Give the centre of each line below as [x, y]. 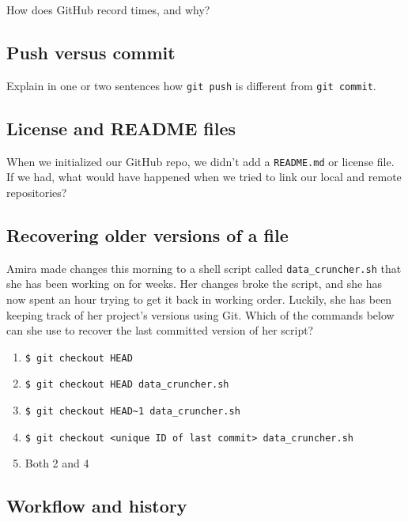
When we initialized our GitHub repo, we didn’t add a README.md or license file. [200, 161]
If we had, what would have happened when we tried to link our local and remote [204, 177]
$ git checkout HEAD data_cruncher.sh [127, 385]
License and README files [121, 128]
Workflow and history [97, 506]
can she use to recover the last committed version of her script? [160, 330]
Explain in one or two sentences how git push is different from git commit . [191, 85]
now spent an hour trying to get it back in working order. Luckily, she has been [199, 299]
